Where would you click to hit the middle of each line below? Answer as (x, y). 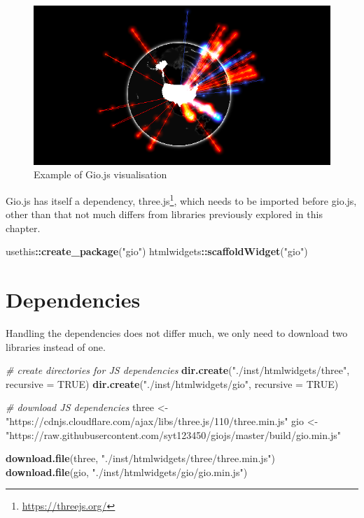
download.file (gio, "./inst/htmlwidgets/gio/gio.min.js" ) (127, 472)
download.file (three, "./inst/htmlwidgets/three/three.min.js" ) (140, 458)
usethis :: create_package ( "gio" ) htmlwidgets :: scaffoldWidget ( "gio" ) (157, 251)
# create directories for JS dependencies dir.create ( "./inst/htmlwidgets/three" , (178, 370)
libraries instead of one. (56, 346)
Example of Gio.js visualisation (100, 174)
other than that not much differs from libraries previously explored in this (164, 214)
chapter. (23, 228)
